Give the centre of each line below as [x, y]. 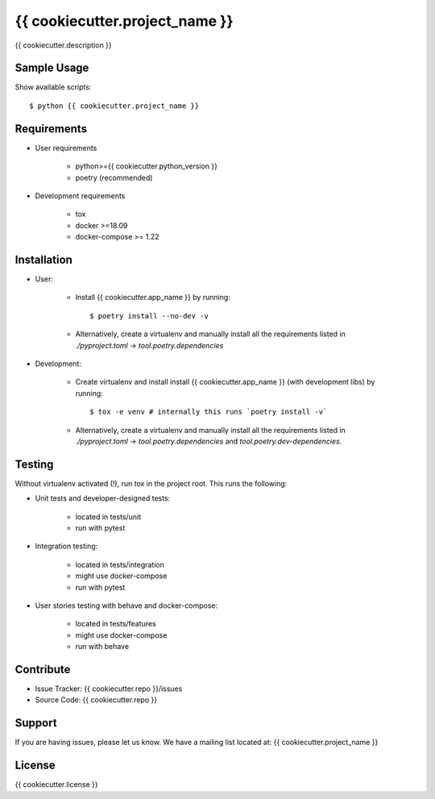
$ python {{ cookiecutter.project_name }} [114, 106]
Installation [43, 259]
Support [36, 723]
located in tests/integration [120, 564]
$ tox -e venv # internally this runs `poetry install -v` [209, 412]
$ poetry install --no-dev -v [149, 316]
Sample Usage [52, 68]
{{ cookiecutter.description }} [63, 45]
